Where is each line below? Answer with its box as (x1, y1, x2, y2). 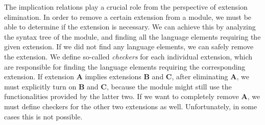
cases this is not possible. (4, 111, 83, 121)
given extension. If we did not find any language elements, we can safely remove (4, 41, 254, 52)
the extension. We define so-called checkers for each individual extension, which (4, 51, 253, 61)
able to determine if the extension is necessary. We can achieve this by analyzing (4, 21, 256, 32)
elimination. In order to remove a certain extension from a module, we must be (4, 11, 252, 22)
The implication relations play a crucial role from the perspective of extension (4, 2, 248, 12)
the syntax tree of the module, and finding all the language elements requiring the (4, 31, 261, 42)
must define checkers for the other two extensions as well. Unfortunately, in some (4, 101, 257, 111)
